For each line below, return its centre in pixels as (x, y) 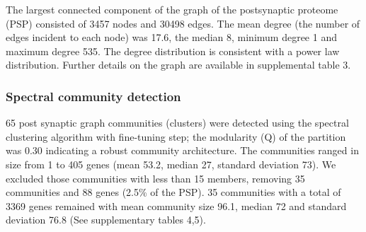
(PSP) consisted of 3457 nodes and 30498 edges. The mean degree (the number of (183, 23)
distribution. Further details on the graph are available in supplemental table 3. (178, 65)
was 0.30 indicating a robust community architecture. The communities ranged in (182, 150)
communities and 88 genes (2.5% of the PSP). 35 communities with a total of (173, 192)
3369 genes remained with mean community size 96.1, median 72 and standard (176, 205)
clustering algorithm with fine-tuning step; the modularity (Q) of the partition (176, 136)
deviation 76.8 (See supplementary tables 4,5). (106, 220)
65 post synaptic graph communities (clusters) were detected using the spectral (177, 123)
